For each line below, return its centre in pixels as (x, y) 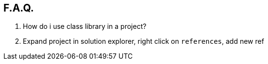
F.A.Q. (19, 8)
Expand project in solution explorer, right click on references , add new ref (143, 41)
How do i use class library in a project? (85, 26)
